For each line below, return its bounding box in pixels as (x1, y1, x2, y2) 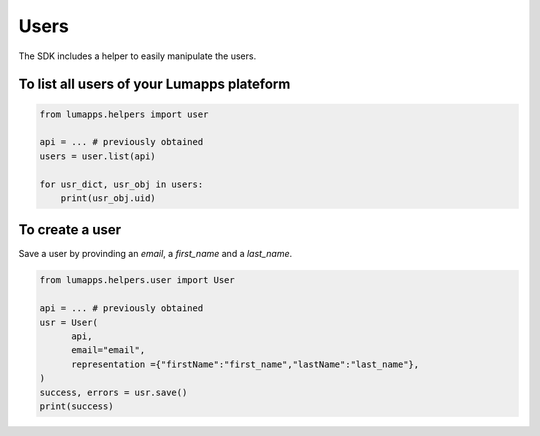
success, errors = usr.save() (39, 386, 188, 398)
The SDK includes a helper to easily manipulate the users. (18, 50, 257, 62)
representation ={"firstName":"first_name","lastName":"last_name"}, (71, 358, 420, 370)
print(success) (39, 400, 114, 412)
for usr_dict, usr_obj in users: (39, 178, 204, 190)
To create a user (18, 221, 122, 239)
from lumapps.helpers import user (39, 108, 209, 120)
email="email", (71, 345, 146, 356)
